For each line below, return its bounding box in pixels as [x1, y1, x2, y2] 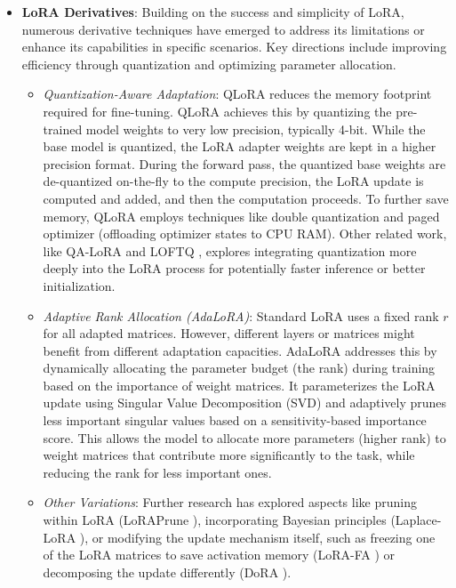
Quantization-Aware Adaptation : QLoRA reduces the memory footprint [43, 85, 432, 103]
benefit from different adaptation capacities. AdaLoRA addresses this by [43, 341, 437, 359]
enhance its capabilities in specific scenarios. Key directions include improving [21, 37, 447, 56]
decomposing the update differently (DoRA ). [43, 562, 292, 581]
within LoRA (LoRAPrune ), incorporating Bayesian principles [43, 511, 387, 529]
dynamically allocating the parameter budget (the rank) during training [43, 358, 436, 377]
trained [43, 119, 83, 138]
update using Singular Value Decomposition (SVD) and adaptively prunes [43, 393, 447, 412]
